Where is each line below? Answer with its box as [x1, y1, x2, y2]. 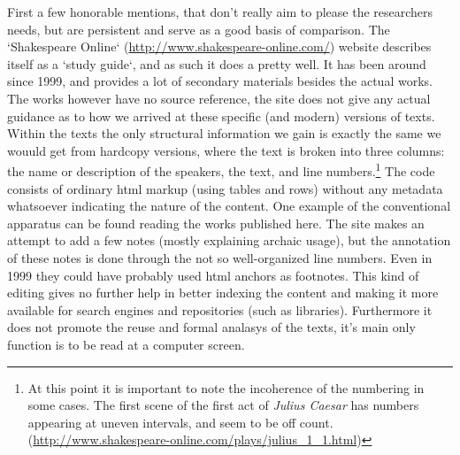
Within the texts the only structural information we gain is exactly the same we [7, 124, 441, 143]
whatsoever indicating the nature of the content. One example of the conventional [7, 197, 451, 215]
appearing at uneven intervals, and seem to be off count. [27, 413, 333, 431]
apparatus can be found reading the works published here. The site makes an [7, 213, 425, 232]
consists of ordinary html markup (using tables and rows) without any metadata [7, 179, 443, 197]
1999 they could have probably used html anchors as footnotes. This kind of [7, 266, 419, 284]
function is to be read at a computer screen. [7, 335, 245, 353]
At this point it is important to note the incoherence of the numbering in [27, 378, 425, 397]
